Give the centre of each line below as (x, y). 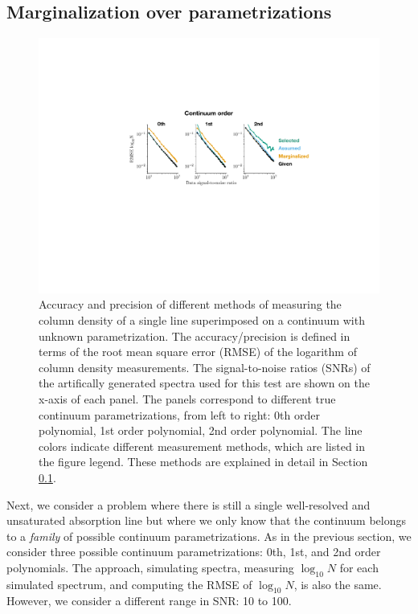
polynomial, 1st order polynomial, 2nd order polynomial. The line (201, 430)
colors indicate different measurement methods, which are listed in (202, 446)
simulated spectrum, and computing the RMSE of (129, 584)
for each (359, 567)
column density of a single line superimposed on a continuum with (202, 319)
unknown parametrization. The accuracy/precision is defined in (195, 336)
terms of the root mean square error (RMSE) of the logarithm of (198, 352)
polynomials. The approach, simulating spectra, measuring (150, 567)
